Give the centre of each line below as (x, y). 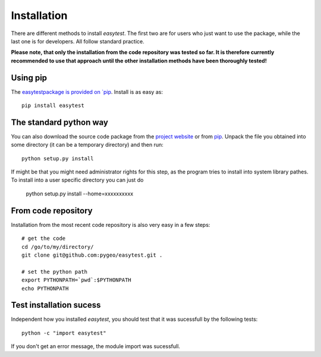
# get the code (44, 238)
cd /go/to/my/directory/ (58, 247)
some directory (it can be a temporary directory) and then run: (87, 145)
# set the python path (55, 271)
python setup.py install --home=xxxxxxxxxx (80, 194)
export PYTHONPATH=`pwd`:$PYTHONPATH (77, 280)
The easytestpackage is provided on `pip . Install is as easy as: (87, 91)
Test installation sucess (56, 305)
